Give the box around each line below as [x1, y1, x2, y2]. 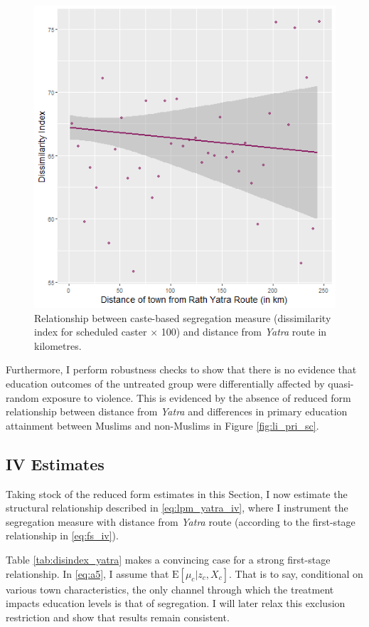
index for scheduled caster [34, 324, 147, 339]
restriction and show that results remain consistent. [6, 609, 230, 624]
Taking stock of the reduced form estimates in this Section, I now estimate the [6, 486, 348, 501]
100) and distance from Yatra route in [161, 324, 327, 339]
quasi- [328, 375, 354, 390]
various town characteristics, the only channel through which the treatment [6, 581, 334, 596]
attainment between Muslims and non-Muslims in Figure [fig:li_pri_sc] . [6, 418, 319, 432]
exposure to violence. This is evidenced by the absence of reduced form [42, 390, 351, 405]
